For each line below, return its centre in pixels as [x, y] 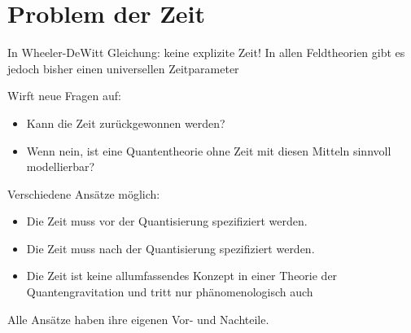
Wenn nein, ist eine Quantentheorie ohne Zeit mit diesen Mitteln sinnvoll [209, 150]
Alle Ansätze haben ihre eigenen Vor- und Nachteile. [138, 319]
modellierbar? [61, 166]
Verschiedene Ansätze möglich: [84, 193]
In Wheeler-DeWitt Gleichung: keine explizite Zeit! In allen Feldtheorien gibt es [206, 53]
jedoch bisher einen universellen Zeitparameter [123, 68]
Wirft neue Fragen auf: [64, 96]
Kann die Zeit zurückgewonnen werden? [126, 123]
